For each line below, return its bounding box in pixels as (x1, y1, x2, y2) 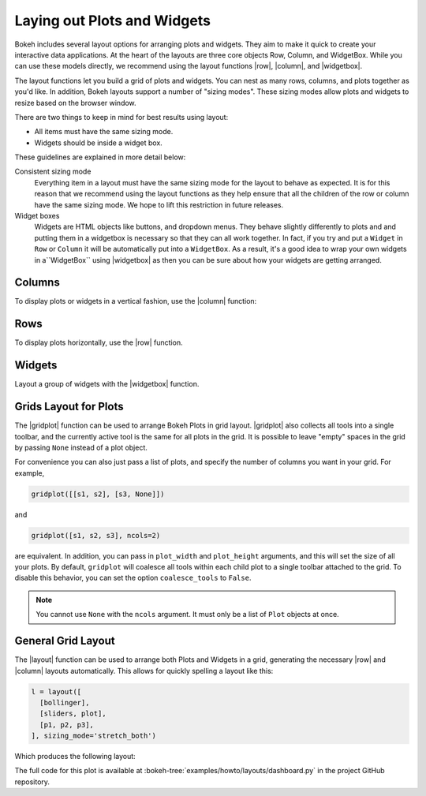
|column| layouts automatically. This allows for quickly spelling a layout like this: (14, 666, 274, 675)
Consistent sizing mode (14, 166, 92, 177)
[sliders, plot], (39, 709, 106, 718)
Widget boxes (14, 211, 60, 221)
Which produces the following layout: (14, 752, 136, 761)
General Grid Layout (14, 634, 115, 648)
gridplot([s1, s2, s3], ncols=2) (31, 531, 161, 540)
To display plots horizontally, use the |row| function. (14, 338, 183, 347)
